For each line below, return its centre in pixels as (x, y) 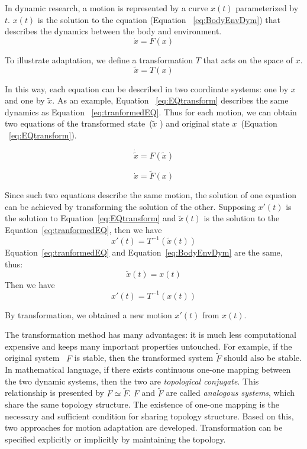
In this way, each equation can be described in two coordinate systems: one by (147, 88)
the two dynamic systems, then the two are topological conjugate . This (132, 381)
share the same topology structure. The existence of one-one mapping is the (142, 404)
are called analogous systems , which (230, 393)
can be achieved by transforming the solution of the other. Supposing (130, 206)
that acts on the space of (248, 59)
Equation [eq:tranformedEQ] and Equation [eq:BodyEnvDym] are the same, (144, 252)
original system (32, 358)
